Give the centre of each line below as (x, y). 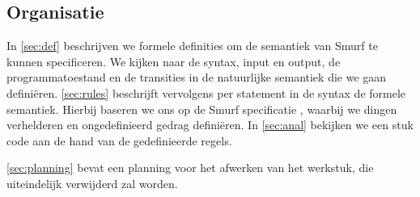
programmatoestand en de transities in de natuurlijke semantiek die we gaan (197, 77)
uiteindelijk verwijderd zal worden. (92, 183)
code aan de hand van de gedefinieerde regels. (119, 140)
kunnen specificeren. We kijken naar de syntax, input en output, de (174, 61)
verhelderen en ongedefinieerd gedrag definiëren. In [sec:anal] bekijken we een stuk (210, 125)
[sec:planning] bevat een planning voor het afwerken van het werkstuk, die (190, 168)
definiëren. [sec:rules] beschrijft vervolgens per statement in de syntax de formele (206, 92)
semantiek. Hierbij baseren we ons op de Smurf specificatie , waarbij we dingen (202, 109)
